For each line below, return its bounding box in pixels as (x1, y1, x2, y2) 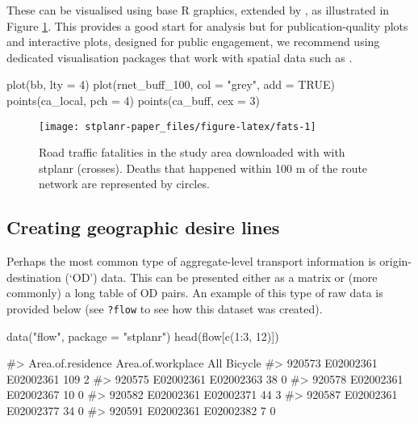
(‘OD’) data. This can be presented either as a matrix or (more (65, 268, 378, 285)
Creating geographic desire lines (6, 215, 280, 240)
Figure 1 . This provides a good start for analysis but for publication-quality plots (6, 17, 408, 34)
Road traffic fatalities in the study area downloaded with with (39, 144, 345, 161)
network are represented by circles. (39, 175, 210, 192)
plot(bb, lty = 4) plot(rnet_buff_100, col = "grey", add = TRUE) (6, 76, 335, 93)
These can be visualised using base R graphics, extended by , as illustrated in (6, 2, 390, 18)
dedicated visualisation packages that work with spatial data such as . (6, 48, 353, 65)
